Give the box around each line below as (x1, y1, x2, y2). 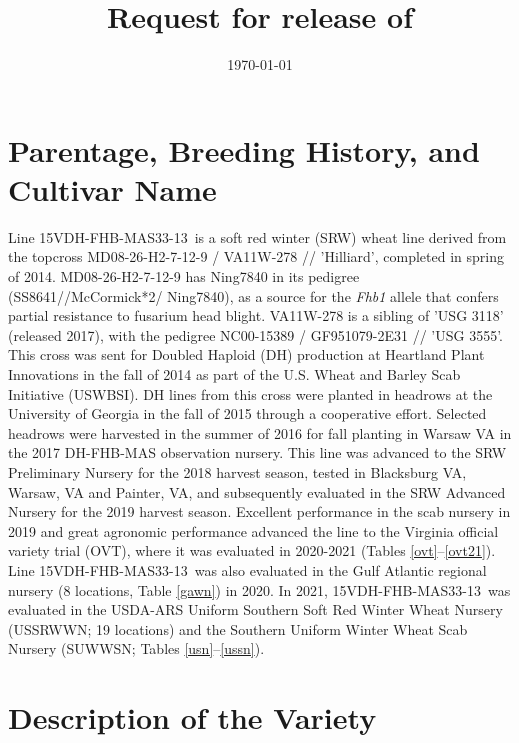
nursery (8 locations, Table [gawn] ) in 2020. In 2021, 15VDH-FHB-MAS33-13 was (8, 579, 511, 600)
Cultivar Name (8, 168, 217, 209)
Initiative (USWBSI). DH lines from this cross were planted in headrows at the (8, 383, 493, 404)
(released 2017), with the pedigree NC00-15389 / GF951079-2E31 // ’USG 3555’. (8, 324, 503, 345)
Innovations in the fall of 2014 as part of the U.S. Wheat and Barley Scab (8, 364, 461, 384)
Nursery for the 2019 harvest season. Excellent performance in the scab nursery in (8, 501, 511, 522)
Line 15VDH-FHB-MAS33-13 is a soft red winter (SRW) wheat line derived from (8, 226, 507, 247)
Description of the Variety (8, 697, 377, 738)
